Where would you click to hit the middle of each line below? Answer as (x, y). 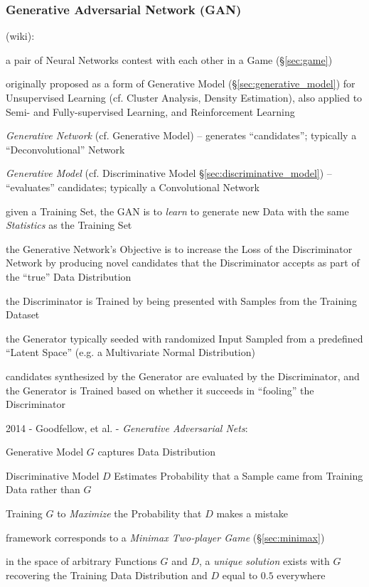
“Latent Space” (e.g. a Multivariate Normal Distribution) (130, 352)
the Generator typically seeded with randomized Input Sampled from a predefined (184, 338)
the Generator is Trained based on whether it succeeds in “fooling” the (160, 390)
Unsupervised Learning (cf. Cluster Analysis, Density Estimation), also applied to (184, 97)
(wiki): (20, 36)
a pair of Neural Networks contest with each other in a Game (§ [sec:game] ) (169, 59)
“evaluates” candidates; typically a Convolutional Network (133, 187)
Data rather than (43, 489)
